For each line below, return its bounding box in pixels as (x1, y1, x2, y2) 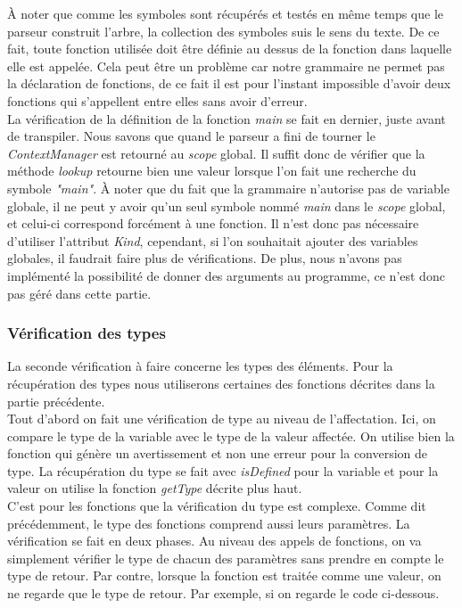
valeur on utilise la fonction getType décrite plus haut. (7, 479, 302, 497)
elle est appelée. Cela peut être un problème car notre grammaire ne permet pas (7, 56, 445, 75)
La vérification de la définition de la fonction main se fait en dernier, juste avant (7, 109, 446, 127)
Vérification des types (7, 322, 166, 344)
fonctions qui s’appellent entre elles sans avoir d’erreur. (7, 91, 308, 110)
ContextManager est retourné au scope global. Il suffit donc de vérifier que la (7, 144, 425, 162)
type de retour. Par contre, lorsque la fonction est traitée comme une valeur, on (7, 566, 441, 585)
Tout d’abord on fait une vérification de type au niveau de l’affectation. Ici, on (7, 409, 436, 428)
